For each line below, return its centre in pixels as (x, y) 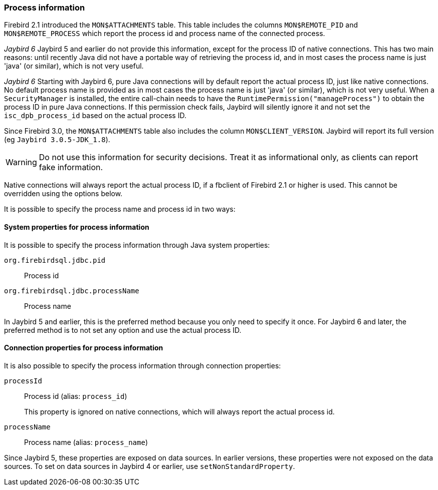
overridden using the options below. (63, 194)
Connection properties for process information (84, 348)
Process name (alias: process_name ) (86, 442)
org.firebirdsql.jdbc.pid (55, 260)
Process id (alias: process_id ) (76, 396)
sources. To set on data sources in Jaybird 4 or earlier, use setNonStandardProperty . (150, 466)
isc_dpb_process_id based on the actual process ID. (95, 116)
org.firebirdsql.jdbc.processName (72, 291)
